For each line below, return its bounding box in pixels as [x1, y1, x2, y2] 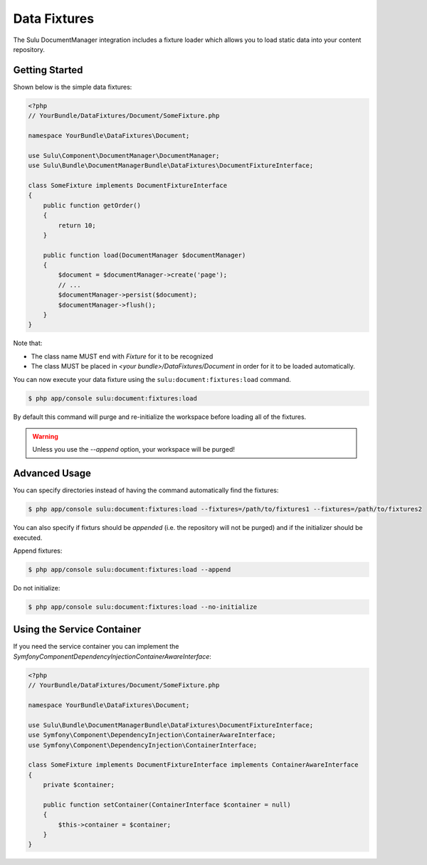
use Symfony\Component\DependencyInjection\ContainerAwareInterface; [28, 731, 276, 739]
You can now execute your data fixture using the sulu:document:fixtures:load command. [13, 375, 292, 383]
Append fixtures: [13, 546, 63, 555]
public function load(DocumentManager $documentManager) [43, 251, 246, 259]
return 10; [58, 221, 96, 229]
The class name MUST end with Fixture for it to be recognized [31, 352, 213, 361]
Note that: [13, 339, 43, 348]
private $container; [43, 781, 115, 789]
